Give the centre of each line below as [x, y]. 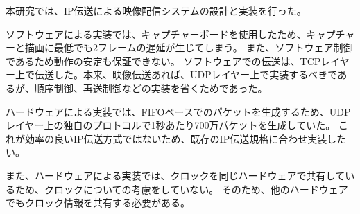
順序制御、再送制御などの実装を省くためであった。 [151, 88]
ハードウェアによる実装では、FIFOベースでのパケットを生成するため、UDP [178, 111]
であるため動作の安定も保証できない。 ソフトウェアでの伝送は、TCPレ [168, 61]
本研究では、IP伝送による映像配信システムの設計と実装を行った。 [156, 10]
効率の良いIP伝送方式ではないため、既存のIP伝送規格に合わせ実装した [186, 138]
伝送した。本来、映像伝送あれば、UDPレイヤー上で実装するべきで [186, 74]
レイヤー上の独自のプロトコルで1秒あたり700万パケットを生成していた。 [171, 125]
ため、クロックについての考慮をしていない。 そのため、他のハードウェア [181, 189]
